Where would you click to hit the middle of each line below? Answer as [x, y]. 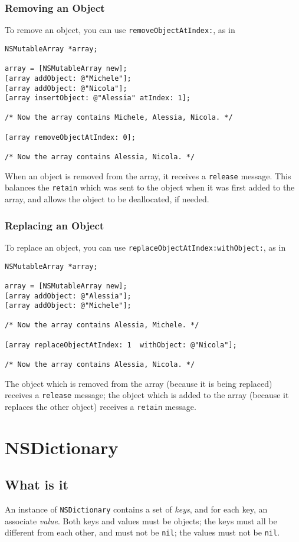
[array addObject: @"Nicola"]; [66, 88]
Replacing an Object [55, 225]
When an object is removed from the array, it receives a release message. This [148, 175]
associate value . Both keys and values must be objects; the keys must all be [141, 520]
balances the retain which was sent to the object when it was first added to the [150, 187]
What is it [37, 484]
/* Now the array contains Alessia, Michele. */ [102, 325]
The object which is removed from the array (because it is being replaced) [139, 383]
